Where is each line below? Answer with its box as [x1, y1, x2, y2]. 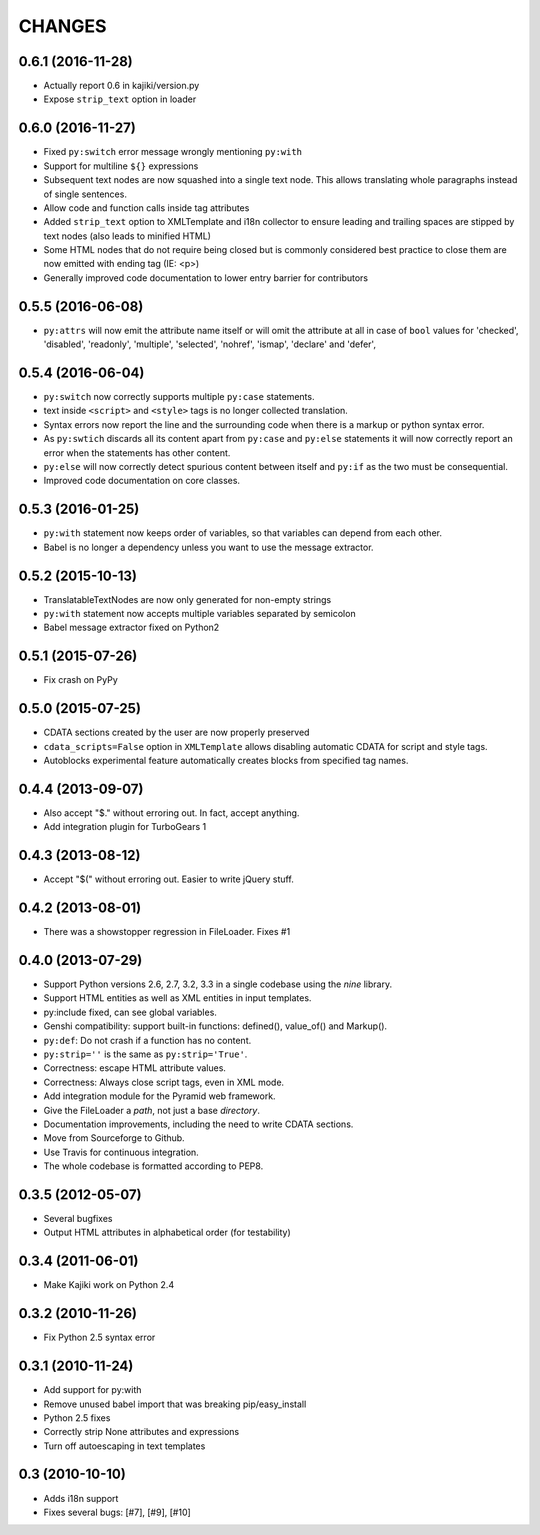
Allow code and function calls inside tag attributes [43, 201, 250, 214]
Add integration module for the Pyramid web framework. [43, 1090, 276, 1102]
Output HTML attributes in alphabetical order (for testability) [43, 1226, 292, 1239]
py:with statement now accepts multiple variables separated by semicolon [43, 608, 356, 620]
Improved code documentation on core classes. [43, 475, 240, 487]
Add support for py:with [43, 1384, 142, 1396]
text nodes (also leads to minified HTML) [43, 230, 212, 242]
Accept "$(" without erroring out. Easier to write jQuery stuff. [43, 873, 294, 885]
